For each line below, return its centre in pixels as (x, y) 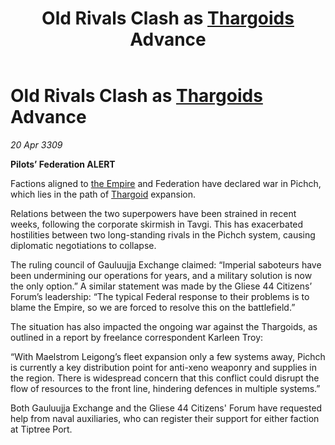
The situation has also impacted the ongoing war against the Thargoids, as (164, 326)
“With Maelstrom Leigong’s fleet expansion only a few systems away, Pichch (168, 356)
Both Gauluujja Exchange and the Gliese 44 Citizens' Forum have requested (166, 408)
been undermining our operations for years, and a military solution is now (161, 275)
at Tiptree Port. (41, 429)
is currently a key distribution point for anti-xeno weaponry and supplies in (163, 367)
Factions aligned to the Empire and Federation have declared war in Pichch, (166, 183)
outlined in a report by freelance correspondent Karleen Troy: (137, 337)
